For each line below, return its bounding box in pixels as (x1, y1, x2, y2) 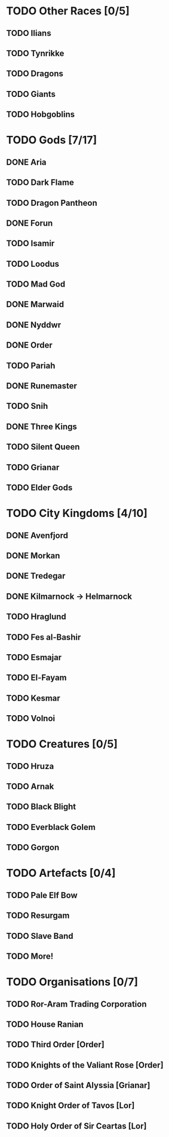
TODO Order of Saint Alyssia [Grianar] (6, 1080, 150, 1090)
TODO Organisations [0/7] (6, 975, 139, 989)
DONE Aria (6, 157, 47, 167)
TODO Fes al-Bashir (6, 632, 81, 642)
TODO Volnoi (6, 713, 56, 723)
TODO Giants (6, 89, 56, 99)
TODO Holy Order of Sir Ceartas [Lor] (6, 1121, 147, 1131)
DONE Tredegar (6, 571, 66, 581)
